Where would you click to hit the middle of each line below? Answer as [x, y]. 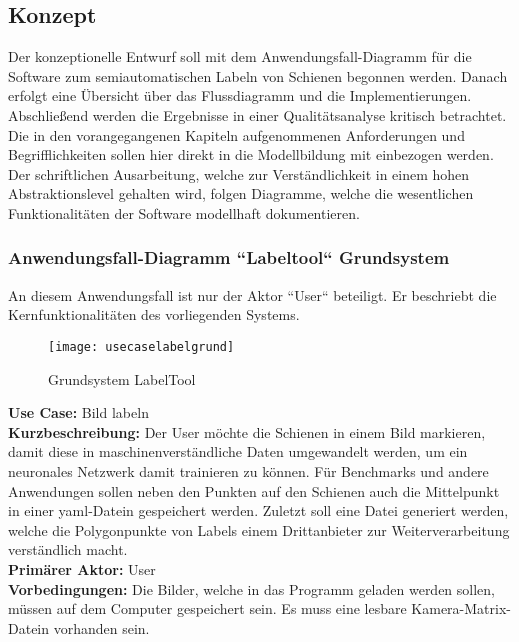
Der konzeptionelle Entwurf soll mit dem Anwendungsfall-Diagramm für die [240, 56]
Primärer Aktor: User [82, 568]
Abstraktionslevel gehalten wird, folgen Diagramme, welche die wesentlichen [241, 193]
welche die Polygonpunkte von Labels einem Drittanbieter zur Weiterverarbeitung [259, 529]
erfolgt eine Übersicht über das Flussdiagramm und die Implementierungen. [240, 95]
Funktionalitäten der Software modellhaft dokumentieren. [184, 212]
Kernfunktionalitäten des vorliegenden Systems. [154, 314]
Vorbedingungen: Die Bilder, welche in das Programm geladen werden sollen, [252, 588]
